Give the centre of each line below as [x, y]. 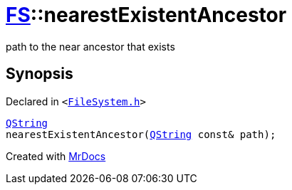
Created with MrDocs [56, 156]
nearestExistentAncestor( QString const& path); [141, 134]
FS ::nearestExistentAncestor [146, 15]
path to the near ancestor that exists [90, 46]
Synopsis [40, 74]
